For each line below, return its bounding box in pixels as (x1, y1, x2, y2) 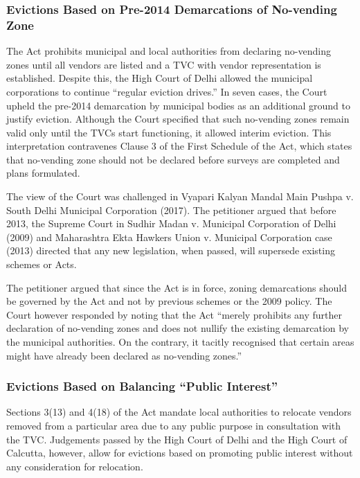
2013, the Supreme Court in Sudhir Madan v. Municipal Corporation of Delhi (6, 216, 336, 231)
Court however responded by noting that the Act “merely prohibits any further (6, 307, 343, 321)
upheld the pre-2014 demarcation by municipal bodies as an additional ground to (6, 98, 350, 112)
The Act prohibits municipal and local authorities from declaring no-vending (6, 44, 331, 58)
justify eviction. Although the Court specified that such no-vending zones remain (6, 112, 350, 126)
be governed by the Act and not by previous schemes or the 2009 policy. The (6, 294, 332, 308)
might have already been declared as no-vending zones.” (6, 348, 242, 362)
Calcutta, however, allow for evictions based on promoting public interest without (6, 445, 353, 460)
